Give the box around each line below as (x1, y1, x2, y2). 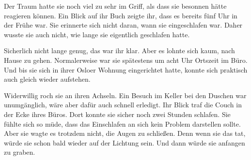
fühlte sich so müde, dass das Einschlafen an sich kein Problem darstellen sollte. (4, 118, 241, 129)
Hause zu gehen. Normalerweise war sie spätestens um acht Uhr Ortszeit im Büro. (4, 55, 248, 65)
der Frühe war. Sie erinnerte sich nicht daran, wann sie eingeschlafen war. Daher (4, 20, 243, 30)
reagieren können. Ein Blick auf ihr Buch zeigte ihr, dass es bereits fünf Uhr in (4, 10, 237, 20)
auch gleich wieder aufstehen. (4, 74, 91, 84)
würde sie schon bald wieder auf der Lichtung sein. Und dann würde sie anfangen (4, 137, 245, 147)
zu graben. (4, 147, 35, 157)
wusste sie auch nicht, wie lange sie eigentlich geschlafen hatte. (4, 29, 190, 39)
